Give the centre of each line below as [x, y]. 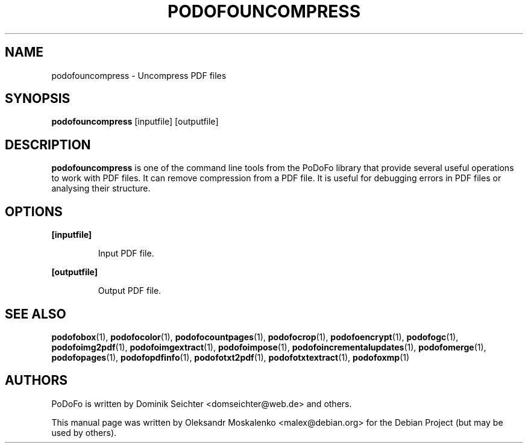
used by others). [84, 432]
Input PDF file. [126, 254]
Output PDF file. [130, 291]
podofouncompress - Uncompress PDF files [139, 75]
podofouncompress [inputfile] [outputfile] [135, 122]
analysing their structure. [101, 188]
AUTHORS [36, 381]
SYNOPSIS [38, 99]
